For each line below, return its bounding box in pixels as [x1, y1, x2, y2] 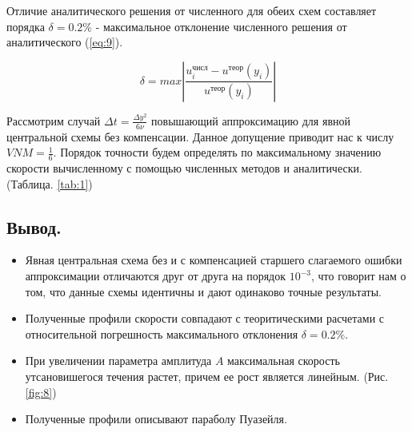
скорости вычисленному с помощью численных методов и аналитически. [6, 160, 362, 176]
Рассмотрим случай [6, 112, 101, 129]
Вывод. [6, 214, 62, 239]
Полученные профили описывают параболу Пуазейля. [25, 410, 287, 427]
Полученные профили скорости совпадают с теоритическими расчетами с [25, 310, 385, 327]
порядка [6, 18, 45, 34]
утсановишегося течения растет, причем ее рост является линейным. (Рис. [25, 367, 389, 384]
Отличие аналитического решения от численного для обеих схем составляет [6, 2, 377, 18]
